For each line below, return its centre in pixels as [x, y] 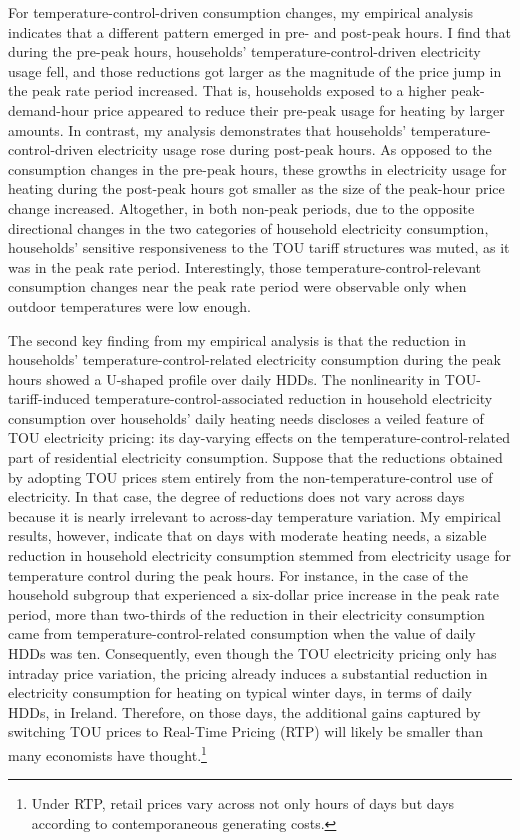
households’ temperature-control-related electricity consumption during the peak [254, 359]
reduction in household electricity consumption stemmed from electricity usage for [259, 555]
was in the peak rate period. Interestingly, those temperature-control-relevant [245, 266]
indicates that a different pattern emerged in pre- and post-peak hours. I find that [259, 31]
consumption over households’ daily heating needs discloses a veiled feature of [246, 417]
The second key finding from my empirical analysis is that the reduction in [237, 339]
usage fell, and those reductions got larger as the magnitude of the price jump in [255, 70]
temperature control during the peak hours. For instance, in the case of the [238, 574]
